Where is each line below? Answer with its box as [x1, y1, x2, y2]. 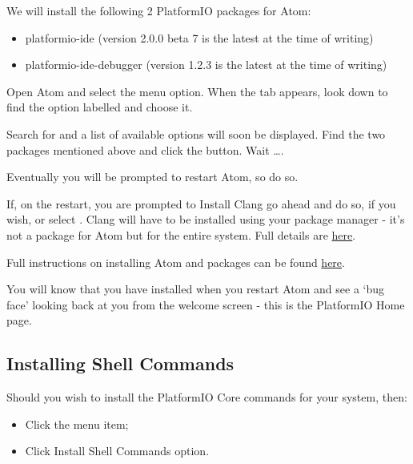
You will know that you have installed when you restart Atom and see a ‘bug [6, 280, 385, 297]
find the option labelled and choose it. [6, 99, 193, 115]
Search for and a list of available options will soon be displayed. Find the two [6, 125, 386, 142]
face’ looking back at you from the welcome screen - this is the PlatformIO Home [6, 296, 405, 313]
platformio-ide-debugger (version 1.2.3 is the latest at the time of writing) [25, 56, 387, 73]
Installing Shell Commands [6, 351, 235, 376]
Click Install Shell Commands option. [25, 442, 210, 459]
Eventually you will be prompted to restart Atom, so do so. [6, 168, 299, 185]
